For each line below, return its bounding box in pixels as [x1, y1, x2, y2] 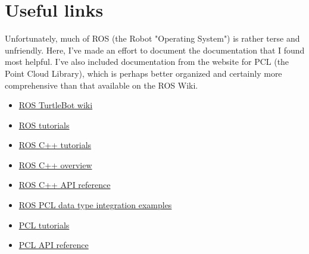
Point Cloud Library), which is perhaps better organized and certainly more [5, 67, 282, 79]
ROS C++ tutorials [18, 139, 92, 151]
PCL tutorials [18, 218, 70, 231]
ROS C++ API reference [18, 178, 111, 191]
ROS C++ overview [18, 158, 92, 171]
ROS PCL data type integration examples [18, 199, 172, 211]
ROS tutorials [18, 118, 70, 131]
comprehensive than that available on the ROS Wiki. [5, 79, 198, 91]
